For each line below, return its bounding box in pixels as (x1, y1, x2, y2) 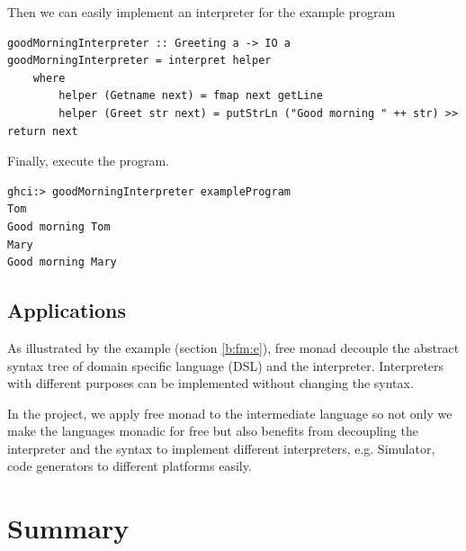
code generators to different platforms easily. (7, 456, 252, 475)
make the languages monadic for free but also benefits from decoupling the (7, 421, 418, 440)
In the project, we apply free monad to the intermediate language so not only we (7, 403, 453, 422)
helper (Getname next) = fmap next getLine (58, 89, 323, 103)
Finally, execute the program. (7, 151, 169, 170)
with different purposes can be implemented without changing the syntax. (7, 374, 414, 393)
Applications (7, 296, 127, 324)
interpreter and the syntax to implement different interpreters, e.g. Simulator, (7, 438, 435, 457)
